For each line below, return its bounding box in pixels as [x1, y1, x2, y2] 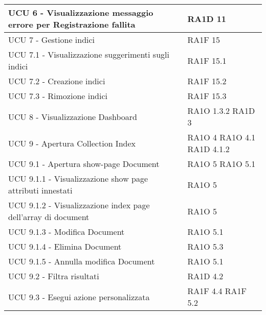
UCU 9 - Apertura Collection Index [8, 137, 136, 149]
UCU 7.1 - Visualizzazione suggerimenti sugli [8, 49, 169, 60]
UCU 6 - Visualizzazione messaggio [8, 7, 153, 18]
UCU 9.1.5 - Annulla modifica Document [8, 255, 155, 267]
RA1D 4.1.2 [187, 143, 230, 155]
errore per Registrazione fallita [8, 18, 136, 30]
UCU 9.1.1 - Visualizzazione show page [8, 173, 148, 184]
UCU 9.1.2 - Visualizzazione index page [8, 199, 150, 211]
